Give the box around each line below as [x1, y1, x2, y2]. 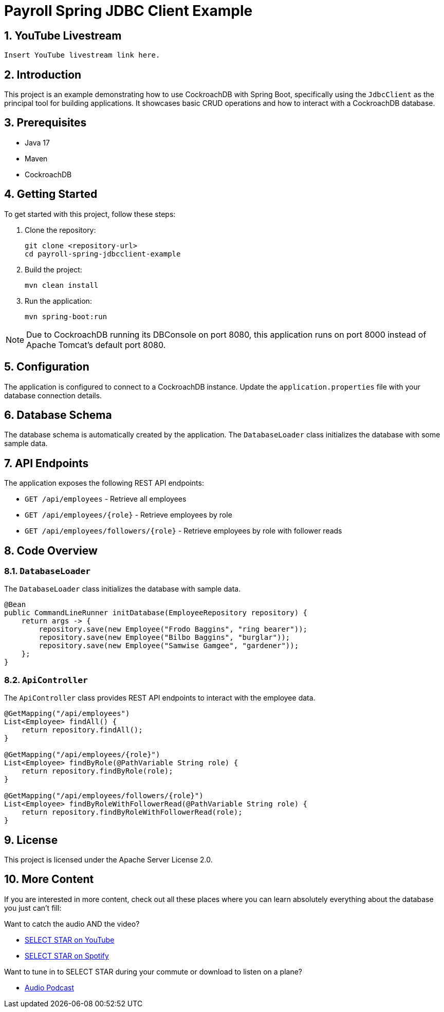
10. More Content [4, 873, 94, 886]
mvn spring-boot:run [25, 312, 107, 321]
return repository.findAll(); [21, 726, 143, 734]
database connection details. [4, 391, 102, 400]
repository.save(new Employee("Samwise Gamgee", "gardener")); [39, 641, 299, 650]
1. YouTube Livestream [4, 29, 122, 42]
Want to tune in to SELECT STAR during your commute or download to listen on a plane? [4, 967, 302, 976]
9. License [4, 833, 58, 847]
